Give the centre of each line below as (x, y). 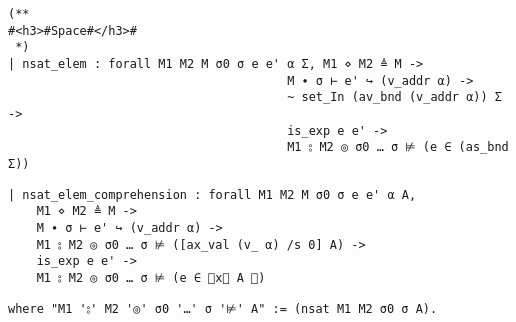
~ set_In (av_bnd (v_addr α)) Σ (394, 97)
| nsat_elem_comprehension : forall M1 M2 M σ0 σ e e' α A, (212, 194)
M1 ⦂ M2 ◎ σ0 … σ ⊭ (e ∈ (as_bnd (398, 147)
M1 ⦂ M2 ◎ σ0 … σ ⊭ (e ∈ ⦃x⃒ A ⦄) (151, 277)
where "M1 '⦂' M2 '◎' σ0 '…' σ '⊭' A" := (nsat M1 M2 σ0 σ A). (223, 308)
